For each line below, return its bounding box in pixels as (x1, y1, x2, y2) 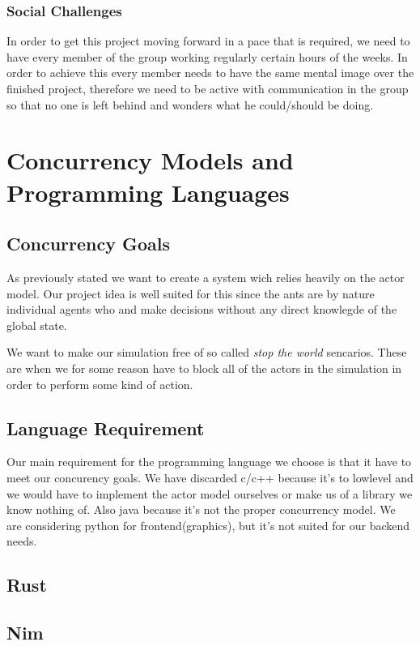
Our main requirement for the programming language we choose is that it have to (6, 453, 412, 470)
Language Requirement (6, 415, 205, 440)
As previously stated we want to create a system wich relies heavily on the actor (6, 268, 405, 285)
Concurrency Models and (6, 143, 294, 177)
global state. (6, 316, 67, 333)
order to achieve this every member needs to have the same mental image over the (6, 64, 414, 81)
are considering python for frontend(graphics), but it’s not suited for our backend (6, 516, 410, 533)
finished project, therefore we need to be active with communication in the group (6, 80, 409, 96)
